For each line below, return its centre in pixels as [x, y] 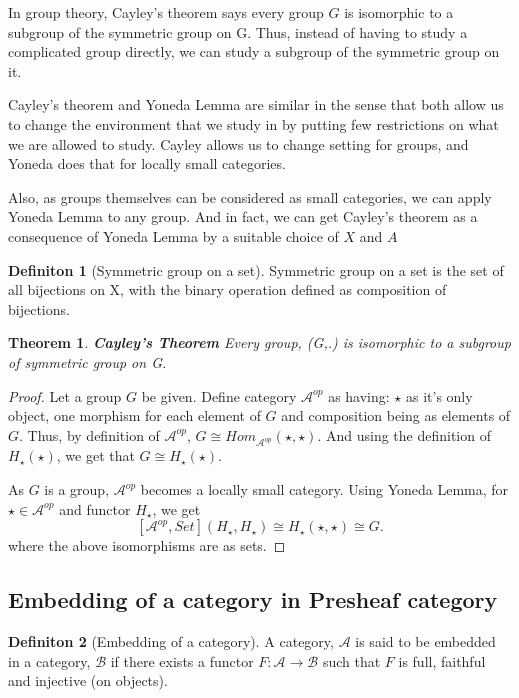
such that [351, 660]
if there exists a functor [182, 660]
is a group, [77, 489]
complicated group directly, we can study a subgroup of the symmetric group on [254, 51]
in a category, [49, 660]
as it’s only [439, 395]
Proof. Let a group [65, 395]
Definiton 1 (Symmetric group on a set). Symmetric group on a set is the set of [256, 269]
